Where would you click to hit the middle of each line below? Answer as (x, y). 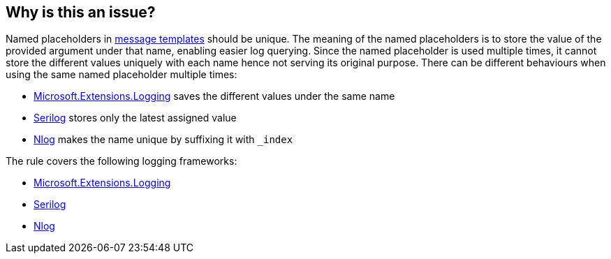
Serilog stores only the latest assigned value (135, 118)
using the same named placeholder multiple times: (122, 75)
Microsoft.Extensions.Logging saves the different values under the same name (214, 96)
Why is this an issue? (81, 12)
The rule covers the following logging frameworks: (122, 161)
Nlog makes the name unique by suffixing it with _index (163, 140)
